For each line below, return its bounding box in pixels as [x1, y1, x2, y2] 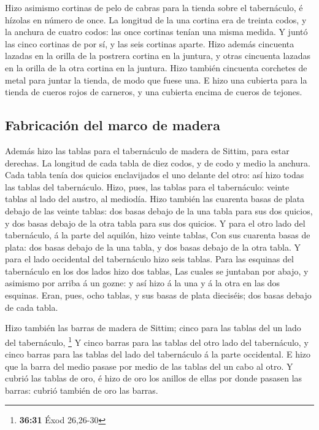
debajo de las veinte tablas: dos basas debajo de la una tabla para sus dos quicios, [5, 204, 313, 217]
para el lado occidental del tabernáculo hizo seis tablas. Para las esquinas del [5, 252, 294, 265]
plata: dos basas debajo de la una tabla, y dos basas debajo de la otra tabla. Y [5, 240, 301, 253]
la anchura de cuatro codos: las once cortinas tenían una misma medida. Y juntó [5, 25, 308, 38]
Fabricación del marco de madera [5, 115, 220, 135]
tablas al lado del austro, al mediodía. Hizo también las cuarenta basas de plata [5, 192, 305, 205]
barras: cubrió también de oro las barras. [5, 383, 158, 396]
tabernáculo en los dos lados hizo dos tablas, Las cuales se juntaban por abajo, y [5, 264, 309, 277]
